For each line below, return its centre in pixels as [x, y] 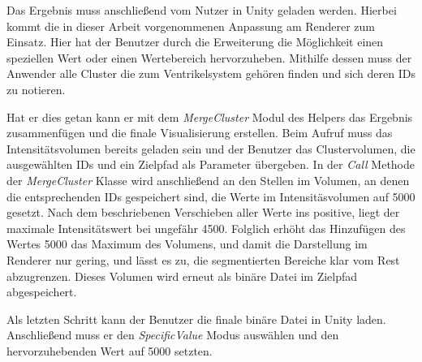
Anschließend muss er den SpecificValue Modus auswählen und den [173, 335]
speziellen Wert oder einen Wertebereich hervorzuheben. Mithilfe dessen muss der [209, 57]
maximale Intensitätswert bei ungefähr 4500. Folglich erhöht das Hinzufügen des [206, 228]
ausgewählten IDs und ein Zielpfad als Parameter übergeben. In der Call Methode [211, 164]
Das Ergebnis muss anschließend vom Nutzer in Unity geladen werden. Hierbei [202, 10]
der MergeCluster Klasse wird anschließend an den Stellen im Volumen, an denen [208, 180]
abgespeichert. [42, 292]
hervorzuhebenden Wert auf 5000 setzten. [110, 350]
